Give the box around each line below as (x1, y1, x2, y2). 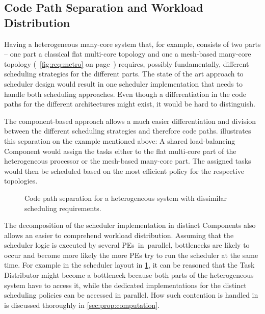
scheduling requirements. (24, 202, 101, 213)
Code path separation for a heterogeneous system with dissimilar (24, 192, 227, 203)
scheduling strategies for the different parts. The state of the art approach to (4, 68, 244, 79)
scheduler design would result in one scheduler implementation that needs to (4, 78, 243, 89)
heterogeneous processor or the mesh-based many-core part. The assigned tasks (4, 155, 251, 166)
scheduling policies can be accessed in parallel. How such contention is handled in (4, 290, 258, 300)
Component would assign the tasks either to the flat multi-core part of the (4, 145, 236, 156)
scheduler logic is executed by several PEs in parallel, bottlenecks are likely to (4, 240, 250, 250)
